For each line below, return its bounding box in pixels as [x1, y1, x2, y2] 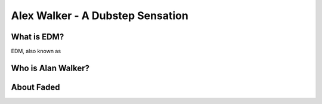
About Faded [11, 82, 60, 92]
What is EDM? [11, 32, 64, 42]
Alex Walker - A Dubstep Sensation [11, 9, 189, 22]
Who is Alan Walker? [11, 63, 89, 73]
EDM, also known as [11, 48, 61, 55]
